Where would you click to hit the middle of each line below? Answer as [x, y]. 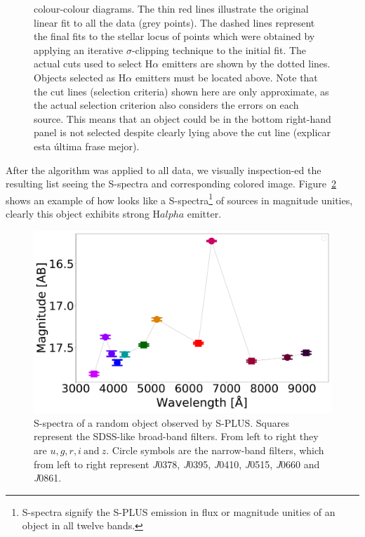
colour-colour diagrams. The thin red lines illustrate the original [171, 8]
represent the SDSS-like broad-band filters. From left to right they [176, 436]
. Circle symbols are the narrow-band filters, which [215, 450]
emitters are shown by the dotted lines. [246, 64]
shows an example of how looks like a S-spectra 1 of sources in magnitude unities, [179, 199]
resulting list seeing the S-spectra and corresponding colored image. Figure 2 [171, 184]
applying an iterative [79, 49]
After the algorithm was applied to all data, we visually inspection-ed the [164, 170]
